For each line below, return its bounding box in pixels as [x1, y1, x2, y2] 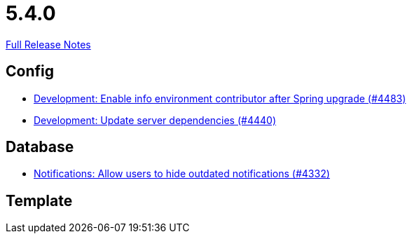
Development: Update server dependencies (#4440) [34, 114, 276, 126]
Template [6, 191, 73, 210]
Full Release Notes [6, 38, 91, 50]
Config [6, 62, 54, 81]
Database [6, 138, 74, 156]
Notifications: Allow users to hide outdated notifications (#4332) [34, 168, 330, 180]
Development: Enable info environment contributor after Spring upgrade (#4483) [34, 92, 406, 104]
